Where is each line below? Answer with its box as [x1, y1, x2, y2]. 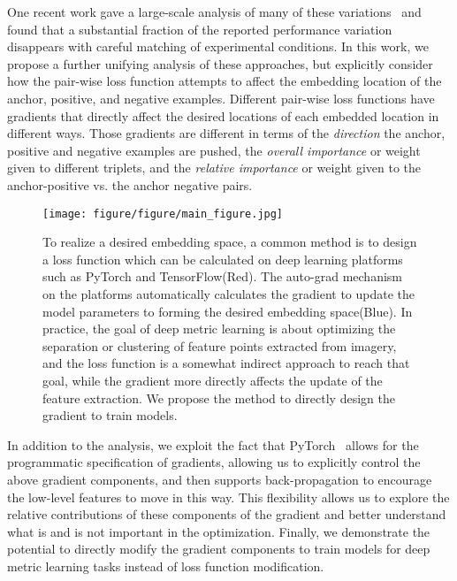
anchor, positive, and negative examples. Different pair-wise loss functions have [7, 88, 435, 107]
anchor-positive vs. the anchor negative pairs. [7, 175, 253, 194]
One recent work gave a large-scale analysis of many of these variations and [7, 3, 422, 20]
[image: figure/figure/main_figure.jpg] [42, 207, 284, 220]
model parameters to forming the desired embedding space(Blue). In [42, 302, 413, 320]
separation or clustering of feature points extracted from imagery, [42, 336, 397, 355]
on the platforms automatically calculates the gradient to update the [42, 284, 415, 302]
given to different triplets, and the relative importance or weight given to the [7, 158, 422, 177]
